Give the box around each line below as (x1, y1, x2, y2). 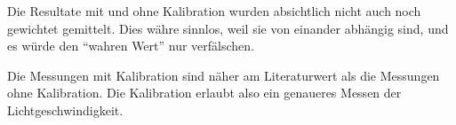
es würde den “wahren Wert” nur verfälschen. (7, 36, 255, 55)
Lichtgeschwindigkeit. (7, 100, 124, 119)
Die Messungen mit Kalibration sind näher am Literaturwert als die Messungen (7, 66, 440, 84)
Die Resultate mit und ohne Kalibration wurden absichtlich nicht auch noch (7, 2, 421, 20)
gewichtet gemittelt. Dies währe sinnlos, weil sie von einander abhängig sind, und (7, 19, 449, 37)
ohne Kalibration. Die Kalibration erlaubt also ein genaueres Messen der (7, 83, 402, 102)
